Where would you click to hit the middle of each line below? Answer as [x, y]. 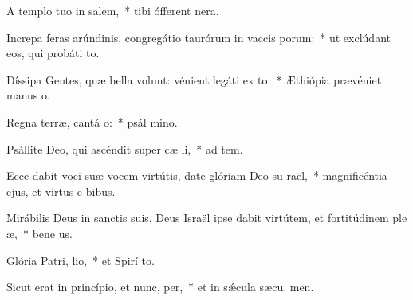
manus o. [28, 95]
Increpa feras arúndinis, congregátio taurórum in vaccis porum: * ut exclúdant [199, 37]
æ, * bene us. [39, 233]
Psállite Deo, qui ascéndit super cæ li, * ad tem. [125, 148]
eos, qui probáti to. [53, 53]
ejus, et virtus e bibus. [61, 191]
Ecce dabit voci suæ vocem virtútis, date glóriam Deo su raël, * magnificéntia [197, 175]
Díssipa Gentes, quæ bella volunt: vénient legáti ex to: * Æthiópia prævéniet [194, 79]
